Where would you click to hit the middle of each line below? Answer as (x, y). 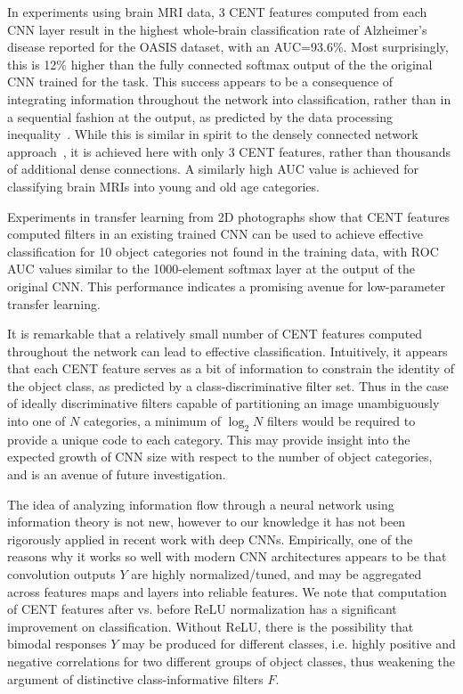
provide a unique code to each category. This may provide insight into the (209, 439)
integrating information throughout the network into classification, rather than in (229, 98)
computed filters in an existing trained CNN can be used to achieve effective (215, 234)
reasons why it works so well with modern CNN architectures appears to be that (227, 556)
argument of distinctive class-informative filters (135, 678)
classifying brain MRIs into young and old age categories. (163, 186)
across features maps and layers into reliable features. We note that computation (227, 591)
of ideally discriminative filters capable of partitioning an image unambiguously (223, 403)
